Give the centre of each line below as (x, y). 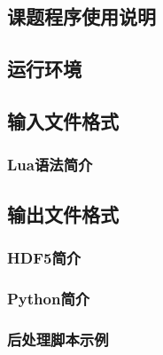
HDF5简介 (44, 257)
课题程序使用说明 (81, 16)
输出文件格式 (63, 213)
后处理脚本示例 (58, 339)
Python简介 (49, 298)
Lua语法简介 (50, 165)
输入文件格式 (63, 120)
